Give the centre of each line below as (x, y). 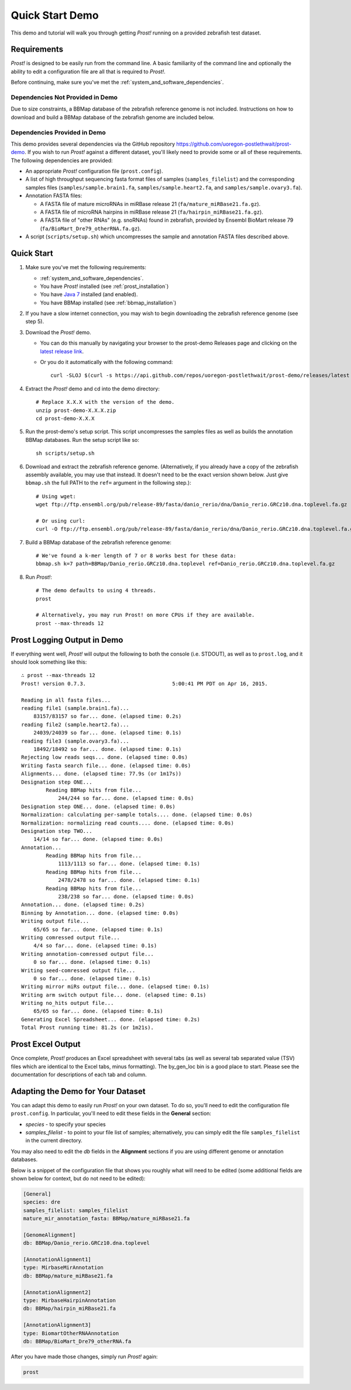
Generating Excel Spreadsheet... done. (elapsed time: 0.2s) (111, 1019)
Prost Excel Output (46, 1044)
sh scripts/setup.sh (65, 453)
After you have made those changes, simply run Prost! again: (84, 1356)
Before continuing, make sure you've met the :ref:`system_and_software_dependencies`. (117, 83)
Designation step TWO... (57, 831)
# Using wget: (56, 496)
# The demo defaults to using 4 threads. (96, 591)
